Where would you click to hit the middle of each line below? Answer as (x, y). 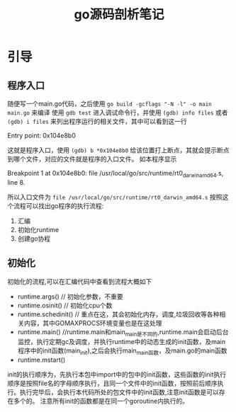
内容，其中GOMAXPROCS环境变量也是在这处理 (93, 323)
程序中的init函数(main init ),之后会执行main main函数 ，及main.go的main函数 (122, 351)
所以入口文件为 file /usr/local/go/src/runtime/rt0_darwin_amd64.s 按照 (115, 197)
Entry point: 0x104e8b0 (42, 136)
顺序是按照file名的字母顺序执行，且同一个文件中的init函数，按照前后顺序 (112, 384)
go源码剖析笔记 (119, 15)
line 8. (16, 182)
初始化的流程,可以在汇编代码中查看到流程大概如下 (80, 281)
